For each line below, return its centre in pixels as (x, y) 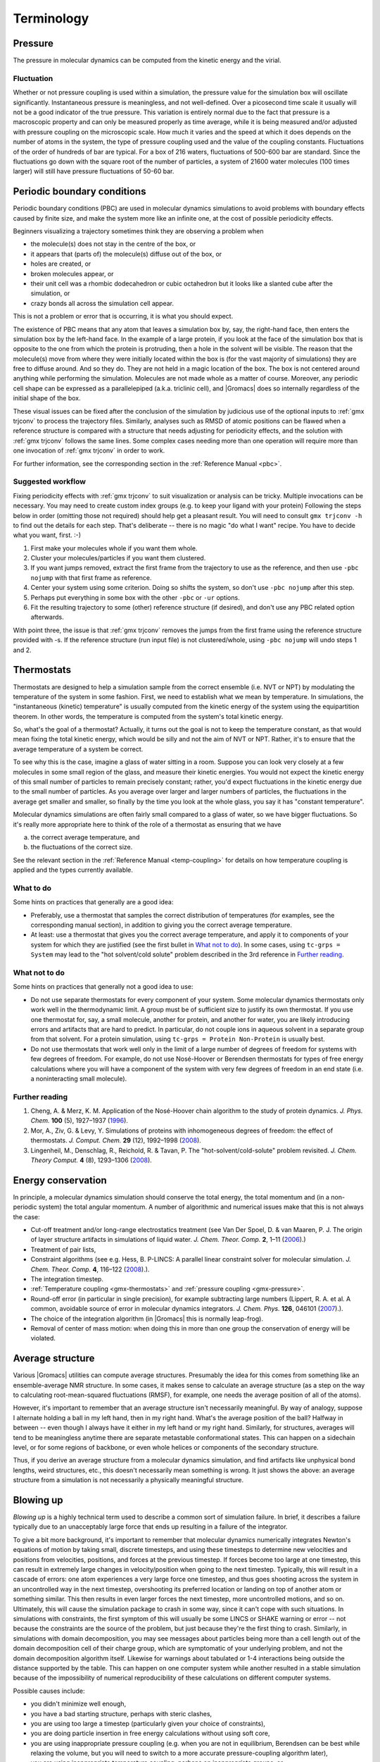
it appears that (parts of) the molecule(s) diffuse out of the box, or (126, 254)
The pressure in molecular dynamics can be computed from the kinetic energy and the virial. (147, 61)
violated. (43, 1338)
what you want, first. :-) (47, 535)
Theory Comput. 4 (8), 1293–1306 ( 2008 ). (91, 1160)
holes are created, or (61, 264)
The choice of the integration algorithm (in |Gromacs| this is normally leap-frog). (147, 1319)
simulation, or (50, 293)
